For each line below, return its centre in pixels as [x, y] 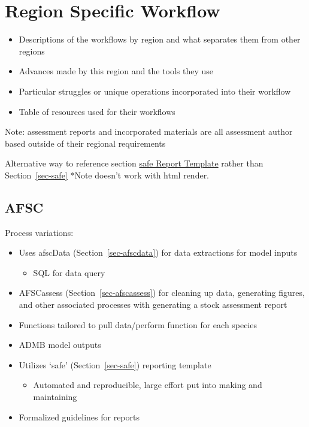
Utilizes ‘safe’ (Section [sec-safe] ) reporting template [115, 364]
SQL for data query [69, 272]
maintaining [55, 397]
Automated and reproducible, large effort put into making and [148, 385]
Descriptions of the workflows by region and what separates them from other [160, 39]
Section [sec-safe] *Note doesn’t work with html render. [107, 175]
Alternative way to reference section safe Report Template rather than [134, 163]
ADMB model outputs [60, 345]
